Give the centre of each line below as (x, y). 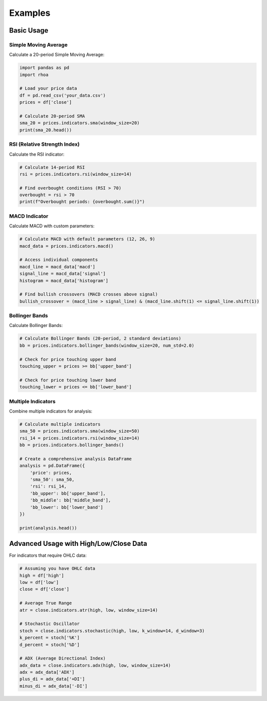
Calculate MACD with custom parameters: (52, 226)
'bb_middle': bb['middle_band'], (70, 500)
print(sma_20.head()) (46, 130)
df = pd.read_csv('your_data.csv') (63, 95)
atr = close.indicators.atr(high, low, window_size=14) (89, 610)
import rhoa (34, 75)
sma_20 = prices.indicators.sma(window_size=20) (80, 123)
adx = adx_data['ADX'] (47, 672)
